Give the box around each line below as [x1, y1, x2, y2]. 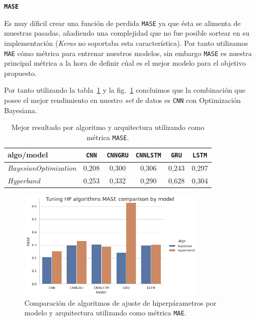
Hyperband [8, 175, 40, 186]
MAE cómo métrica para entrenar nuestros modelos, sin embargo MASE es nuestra [4, 47, 252, 58]
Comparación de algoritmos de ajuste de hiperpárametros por [24, 297, 216, 308]
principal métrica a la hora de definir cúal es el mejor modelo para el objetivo [4, 58, 246, 68]
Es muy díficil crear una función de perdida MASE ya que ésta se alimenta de [4, 17, 241, 28]
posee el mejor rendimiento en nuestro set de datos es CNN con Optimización [4, 94, 241, 105]
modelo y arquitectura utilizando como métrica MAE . [24, 307, 187, 318]
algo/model [8, 149, 48, 160]
